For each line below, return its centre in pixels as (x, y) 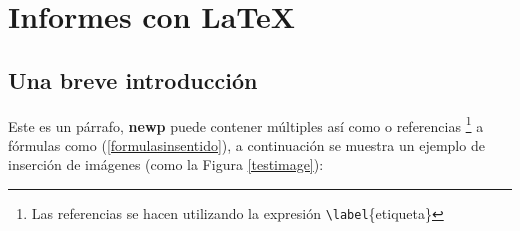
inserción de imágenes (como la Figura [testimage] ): (166, 164)
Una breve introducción (133, 79)
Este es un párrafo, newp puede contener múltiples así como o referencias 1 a (246, 124)
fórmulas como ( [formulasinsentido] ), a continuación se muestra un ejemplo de (246, 144)
